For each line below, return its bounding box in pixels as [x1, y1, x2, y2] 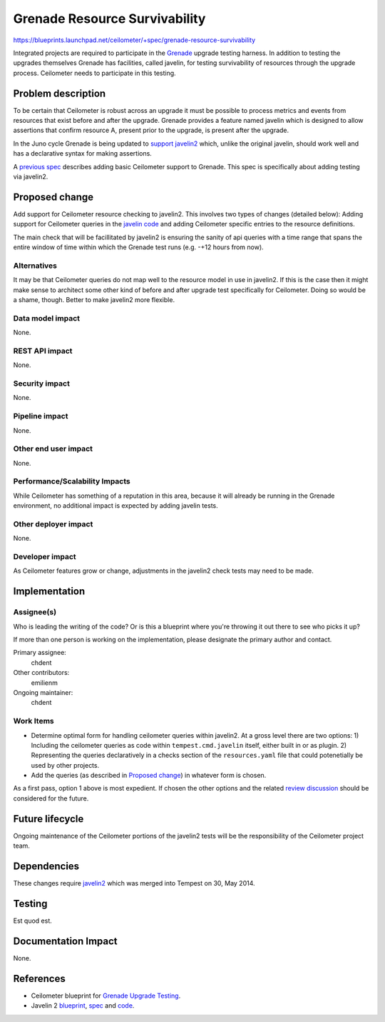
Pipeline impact [13, 411, 68, 421]
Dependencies [13, 860, 80, 872]
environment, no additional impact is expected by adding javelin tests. [13, 501, 219, 510]
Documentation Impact [13, 935, 118, 947]
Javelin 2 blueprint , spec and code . [31, 1001, 135, 1010]
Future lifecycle [13, 813, 84, 825]
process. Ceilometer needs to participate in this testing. [13, 69, 176, 77]
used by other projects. [31, 761, 100, 769]
